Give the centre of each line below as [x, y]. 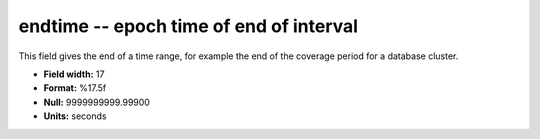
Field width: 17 [74, 74]
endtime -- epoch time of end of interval [188, 26]
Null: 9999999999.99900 [96, 102]
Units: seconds [75, 116]
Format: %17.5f [75, 88]
